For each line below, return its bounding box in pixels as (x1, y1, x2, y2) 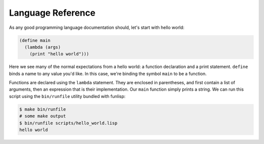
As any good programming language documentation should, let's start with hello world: (9, 24, 185, 30)
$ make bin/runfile (19, 106, 66, 112)
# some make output (19, 113, 66, 119)
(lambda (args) (24, 44, 61, 50)
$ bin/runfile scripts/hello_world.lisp (19, 120, 117, 126)
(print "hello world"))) (29, 51, 89, 57)
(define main (19, 37, 51, 43)
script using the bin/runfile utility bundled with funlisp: (9, 93, 126, 99)
